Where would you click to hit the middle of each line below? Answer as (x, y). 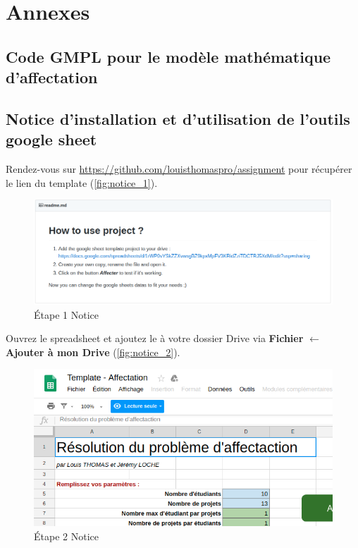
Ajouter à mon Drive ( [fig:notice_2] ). (93, 352)
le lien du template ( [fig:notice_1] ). (82, 182)
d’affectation (52, 77)
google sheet (51, 139)
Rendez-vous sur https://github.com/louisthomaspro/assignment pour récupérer (179, 169)
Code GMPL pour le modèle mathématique (168, 56)
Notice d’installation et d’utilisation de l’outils (178, 118)
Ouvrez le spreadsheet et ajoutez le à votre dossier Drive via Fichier (155, 338)
